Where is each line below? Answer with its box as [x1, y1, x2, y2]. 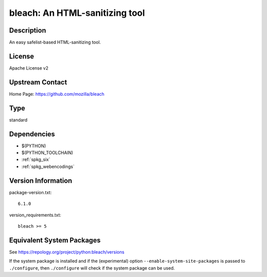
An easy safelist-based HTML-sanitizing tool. [9, 40, 101, 45]
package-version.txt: [9, 189, 52, 195]
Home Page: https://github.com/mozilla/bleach [9, 91, 105, 97]
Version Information [9, 176, 72, 185]
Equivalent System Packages [9, 236, 101, 244]
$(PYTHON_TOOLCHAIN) [21, 150, 74, 156]
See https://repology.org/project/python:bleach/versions [9, 249, 125, 255]
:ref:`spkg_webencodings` [21, 163, 75, 169]
